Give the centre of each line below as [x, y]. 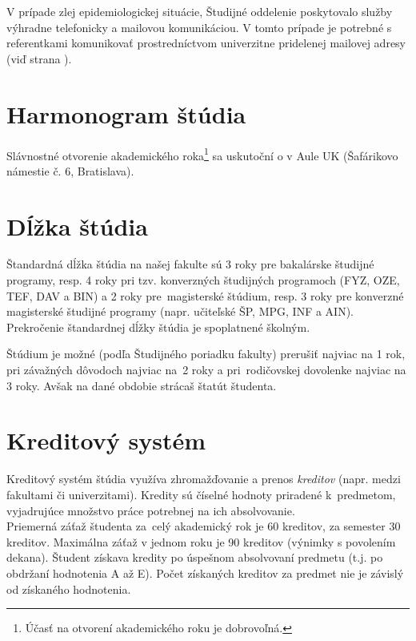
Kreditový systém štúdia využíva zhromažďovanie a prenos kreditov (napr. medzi [204, 479]
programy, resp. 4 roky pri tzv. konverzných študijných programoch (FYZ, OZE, [203, 280]
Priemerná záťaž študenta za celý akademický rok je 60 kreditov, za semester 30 [204, 526]
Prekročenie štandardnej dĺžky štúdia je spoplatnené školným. [158, 327]
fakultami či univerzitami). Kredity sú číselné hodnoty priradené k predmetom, [201, 494]
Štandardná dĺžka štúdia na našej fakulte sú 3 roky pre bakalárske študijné [190, 264]
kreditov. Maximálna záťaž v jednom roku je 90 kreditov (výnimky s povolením [201, 541]
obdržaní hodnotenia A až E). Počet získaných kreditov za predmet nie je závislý [205, 572]
